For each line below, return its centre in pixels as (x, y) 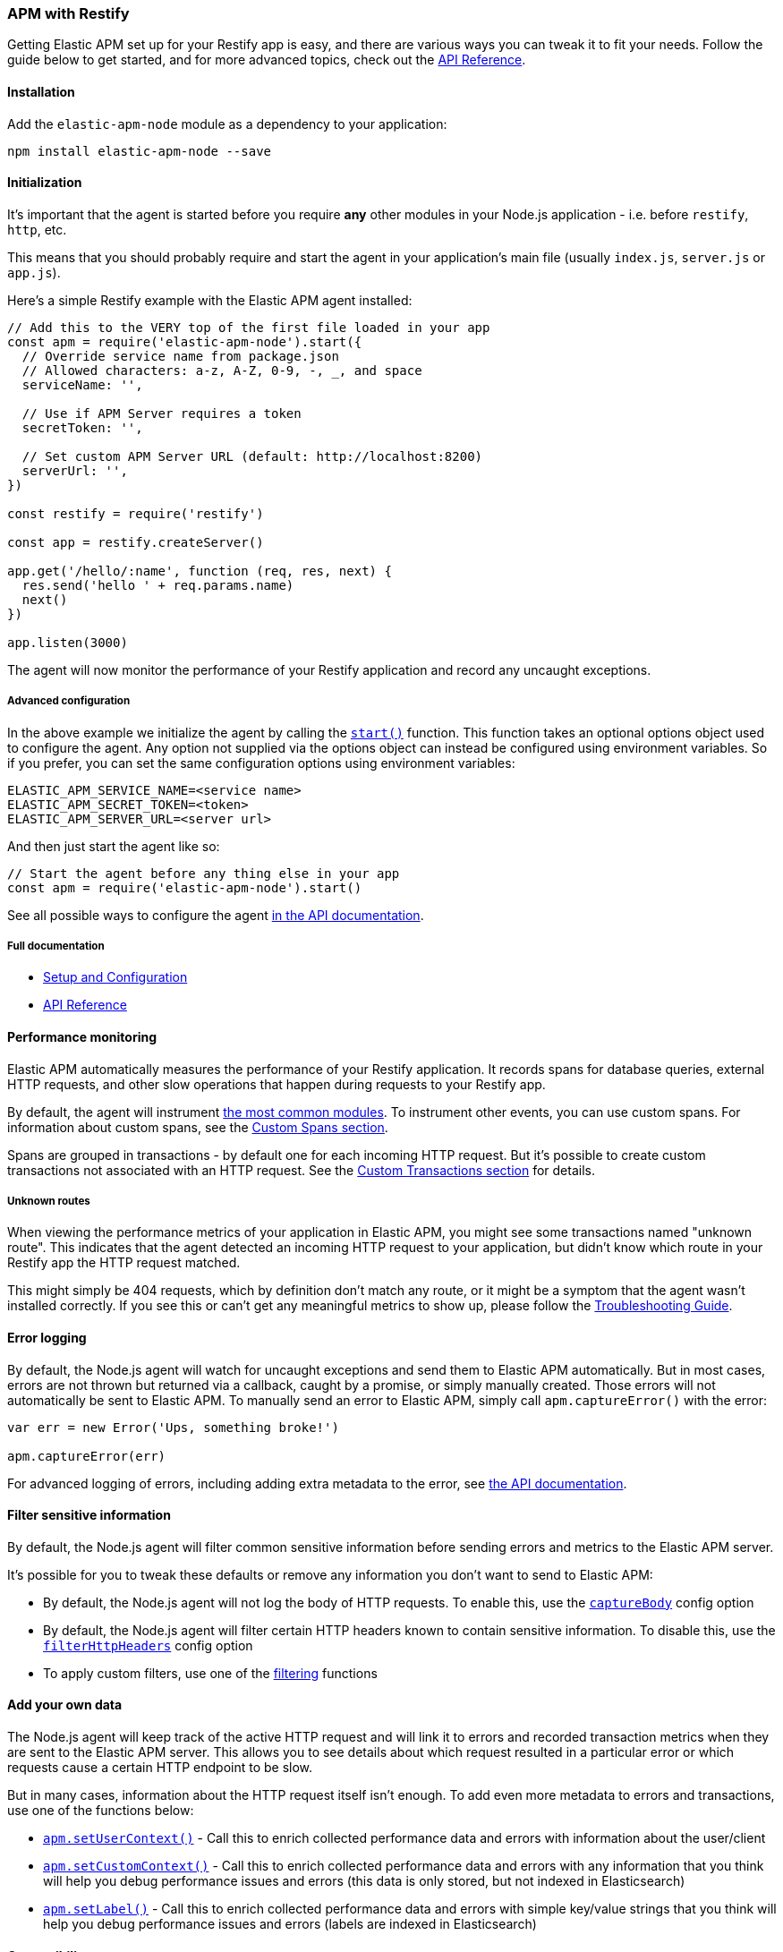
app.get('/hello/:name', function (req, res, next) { (200, 571)
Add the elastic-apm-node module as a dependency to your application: (227, 124)
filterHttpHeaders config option (148, 1645)
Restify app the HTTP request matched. (124, 1263)
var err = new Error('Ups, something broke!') (173, 1427)
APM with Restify (68, 13)
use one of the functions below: (101, 1811)
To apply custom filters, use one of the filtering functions (210, 1673)
